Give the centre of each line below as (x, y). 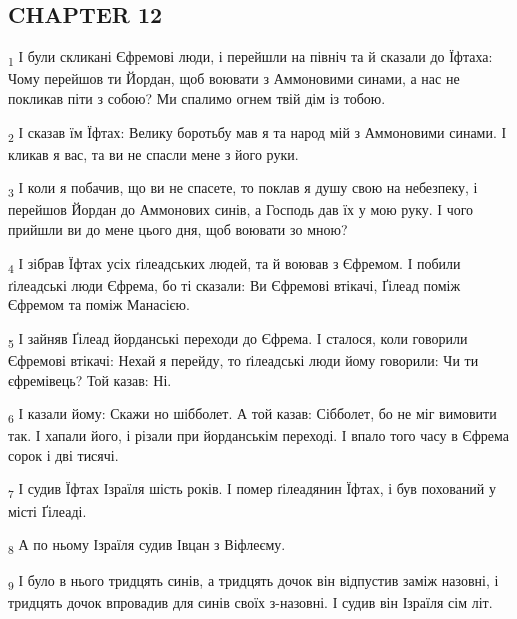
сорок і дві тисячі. (63, 454)
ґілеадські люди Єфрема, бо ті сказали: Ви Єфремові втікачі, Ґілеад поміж (234, 284)
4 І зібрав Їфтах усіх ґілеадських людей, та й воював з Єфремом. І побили (234, 264)
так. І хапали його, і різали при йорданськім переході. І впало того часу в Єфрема (258, 435)
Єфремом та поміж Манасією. (99, 304)
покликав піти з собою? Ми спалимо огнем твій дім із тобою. (197, 97)
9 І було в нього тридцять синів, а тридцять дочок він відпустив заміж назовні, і (253, 582)
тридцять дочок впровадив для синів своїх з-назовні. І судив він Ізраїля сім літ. (250, 602)
